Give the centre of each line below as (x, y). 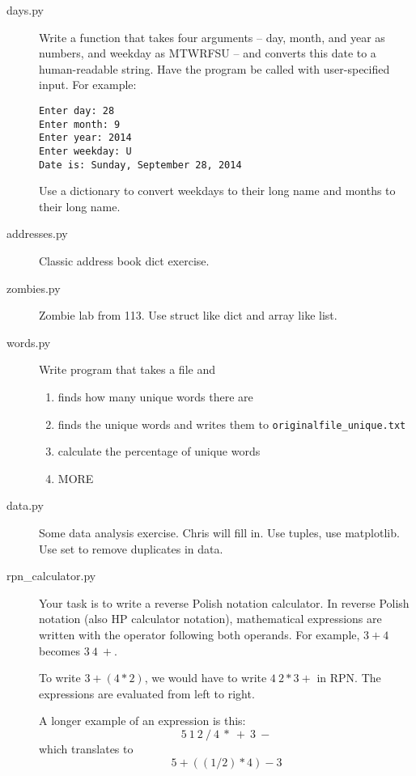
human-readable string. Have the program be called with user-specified (214, 68)
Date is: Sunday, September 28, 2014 (140, 165)
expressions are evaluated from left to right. (147, 693)
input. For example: (88, 85)
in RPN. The (349, 678)
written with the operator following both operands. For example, (200, 634)
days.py (25, 10)
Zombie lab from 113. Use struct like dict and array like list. (188, 315)
